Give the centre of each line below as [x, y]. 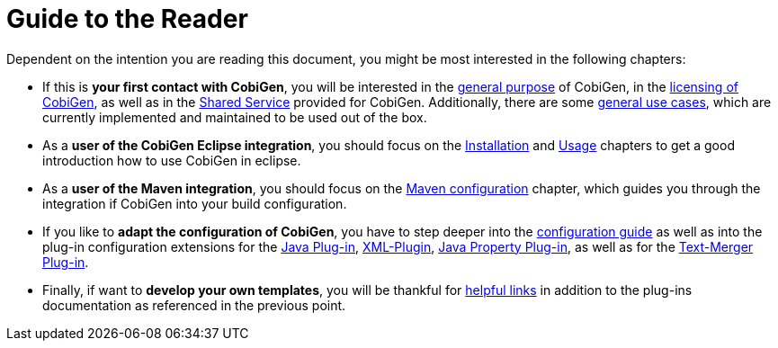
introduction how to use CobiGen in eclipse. [172, 160]
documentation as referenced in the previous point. [194, 305]
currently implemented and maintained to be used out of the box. [235, 117]
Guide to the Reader [127, 19]
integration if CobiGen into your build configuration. [195, 203]
